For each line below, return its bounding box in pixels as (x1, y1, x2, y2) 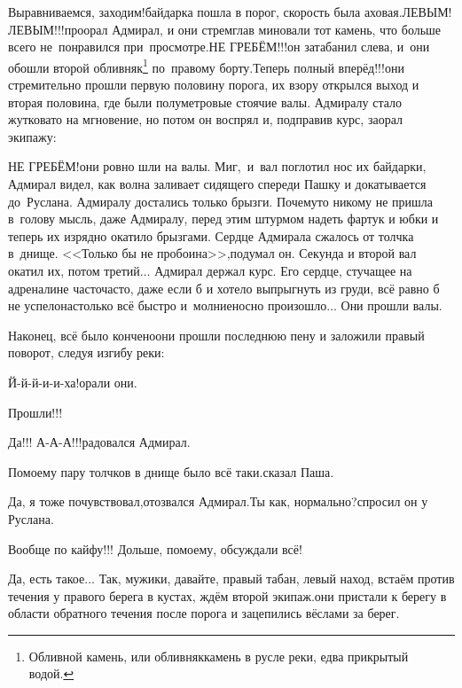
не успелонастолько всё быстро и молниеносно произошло (8, 296, 327, 315)
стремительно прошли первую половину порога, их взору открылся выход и (8, 75, 419, 94)
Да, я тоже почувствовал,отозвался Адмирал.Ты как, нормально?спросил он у (8, 492, 428, 511)
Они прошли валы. (341, 296, 442, 315)
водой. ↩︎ (28, 664, 74, 683)
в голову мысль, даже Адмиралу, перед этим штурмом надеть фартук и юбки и (8, 209, 439, 228)
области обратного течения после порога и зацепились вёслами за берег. (8, 604, 400, 622)
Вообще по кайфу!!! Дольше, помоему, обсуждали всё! (8, 539, 302, 558)
